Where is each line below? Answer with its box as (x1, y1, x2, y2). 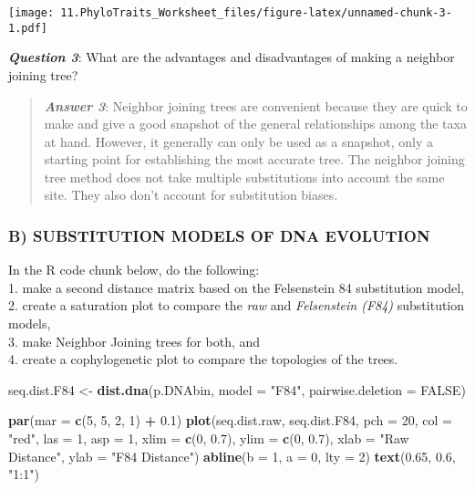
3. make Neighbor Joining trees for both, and (8, 331, 261, 350)
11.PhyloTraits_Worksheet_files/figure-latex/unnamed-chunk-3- (60, 6, 452, 19)
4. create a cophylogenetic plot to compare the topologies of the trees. (8, 349, 398, 369)
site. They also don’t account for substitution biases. (44, 185, 338, 204)
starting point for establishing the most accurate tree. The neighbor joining (44, 150, 465, 169)
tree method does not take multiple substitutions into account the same (44, 167, 445, 186)
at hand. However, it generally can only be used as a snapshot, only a (44, 131, 434, 151)
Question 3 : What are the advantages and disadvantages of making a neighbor (8, 47, 455, 67)
